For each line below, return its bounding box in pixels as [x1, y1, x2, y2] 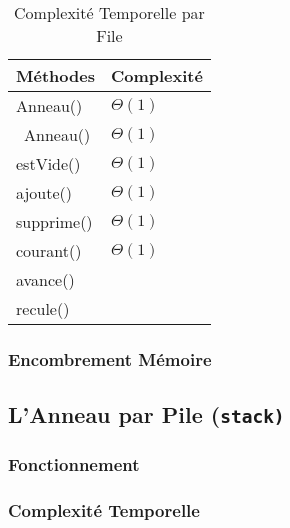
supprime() [16, 210, 93, 233]
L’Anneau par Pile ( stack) [8, 399, 285, 430]
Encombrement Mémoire [8, 346, 212, 371]
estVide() [16, 152, 81, 175]
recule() [16, 297, 70, 320]
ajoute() [16, 181, 73, 204]
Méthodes [16, 64, 95, 87]
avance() [16, 268, 75, 291]
